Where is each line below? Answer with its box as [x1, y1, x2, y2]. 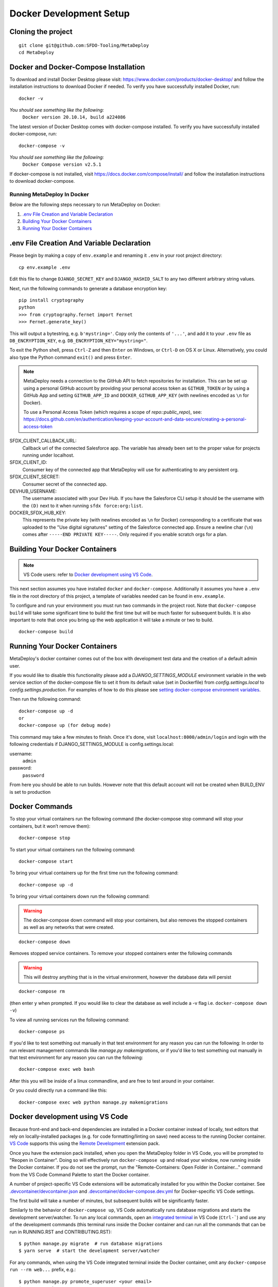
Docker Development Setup [9, 8, 130, 19]
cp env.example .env [19, 264, 71, 270]
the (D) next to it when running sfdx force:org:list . [22, 502, 144, 509]
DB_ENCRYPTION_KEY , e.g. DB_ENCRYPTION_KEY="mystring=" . [9, 337, 148, 343]
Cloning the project [9, 27, 73, 36]
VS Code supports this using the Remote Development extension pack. [9, 1140, 160, 1146]
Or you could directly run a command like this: [9, 1087, 108, 1093]
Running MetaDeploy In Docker [9, 190, 90, 198]
